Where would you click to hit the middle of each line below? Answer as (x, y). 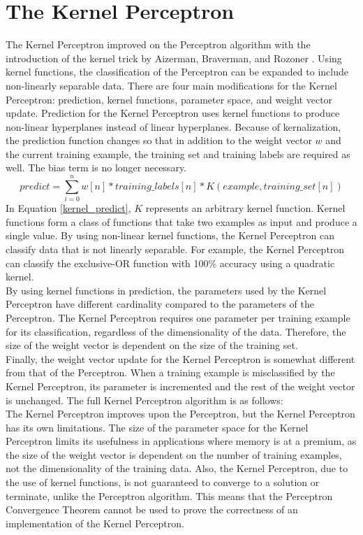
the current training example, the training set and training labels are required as (178, 154)
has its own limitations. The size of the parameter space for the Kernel (157, 427)
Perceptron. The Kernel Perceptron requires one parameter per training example (178, 317)
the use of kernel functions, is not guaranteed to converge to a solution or (163, 482)
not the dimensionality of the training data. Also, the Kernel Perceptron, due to (177, 468)
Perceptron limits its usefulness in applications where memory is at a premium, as (181, 441)
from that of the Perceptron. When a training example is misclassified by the (170, 372)
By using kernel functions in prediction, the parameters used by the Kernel (166, 290)
